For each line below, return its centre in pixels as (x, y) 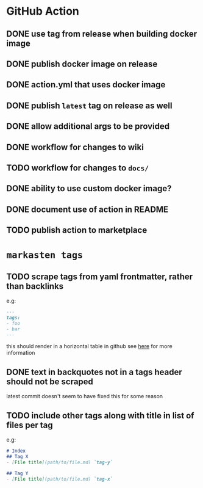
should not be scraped (50, 381)
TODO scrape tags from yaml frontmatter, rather (100, 276)
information (21, 353)
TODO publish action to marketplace (77, 230)
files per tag (30, 425)
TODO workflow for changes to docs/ (78, 168)
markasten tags (45, 255)
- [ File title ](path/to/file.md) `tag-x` (60, 479)
